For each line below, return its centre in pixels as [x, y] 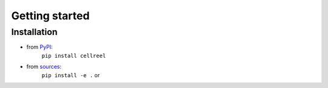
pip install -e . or [71, 75]
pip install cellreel [74, 55]
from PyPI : [39, 47]
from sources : [44, 67]
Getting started [50, 16]
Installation [34, 32]
